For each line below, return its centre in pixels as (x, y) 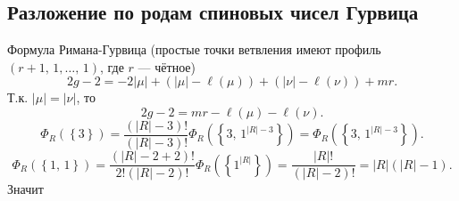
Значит (25, 189)
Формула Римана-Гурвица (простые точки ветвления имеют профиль (194, 49)
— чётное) (167, 66)
